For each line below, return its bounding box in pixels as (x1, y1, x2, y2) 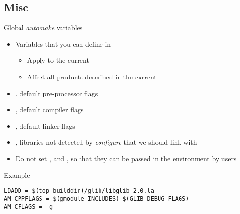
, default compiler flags (15, 104, 84, 115)
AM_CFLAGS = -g (4, 203, 53, 211)
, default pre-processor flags (15, 88, 98, 98)
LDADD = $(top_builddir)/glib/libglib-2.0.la (4, 187, 154, 195)
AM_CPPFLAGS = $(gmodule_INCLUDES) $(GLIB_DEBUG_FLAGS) (4, 195, 189, 202)
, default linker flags (15, 120, 75, 131)
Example (4, 170, 30, 180)
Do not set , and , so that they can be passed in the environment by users (15, 153, 237, 163)
